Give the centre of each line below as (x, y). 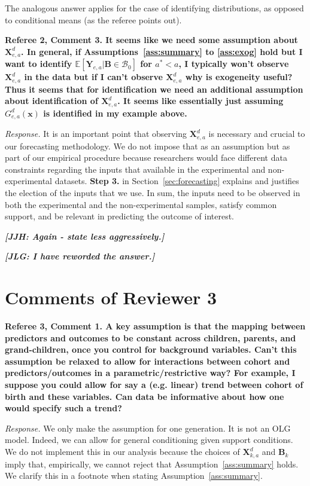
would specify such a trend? (63, 408)
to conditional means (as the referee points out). (93, 19)
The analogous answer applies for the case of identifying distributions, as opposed (154, 8)
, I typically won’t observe (234, 64)
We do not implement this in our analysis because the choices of (122, 452)
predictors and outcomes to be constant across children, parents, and (151, 337)
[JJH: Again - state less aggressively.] (85, 236)
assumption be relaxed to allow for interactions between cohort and (148, 361)
